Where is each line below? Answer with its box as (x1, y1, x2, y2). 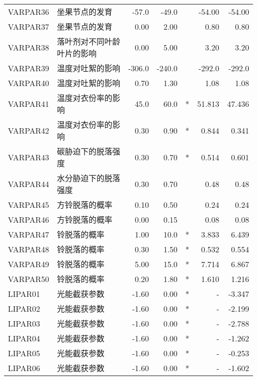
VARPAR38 (8, 41, 49, 53)
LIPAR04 (8, 332, 41, 344)
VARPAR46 (8, 213, 49, 225)
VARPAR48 (8, 243, 49, 255)
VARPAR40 (8, 77, 49, 89)
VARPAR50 (8, 273, 49, 285)
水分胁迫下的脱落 (57, 172, 121, 184)
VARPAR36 (8, 5, 49, 17)
